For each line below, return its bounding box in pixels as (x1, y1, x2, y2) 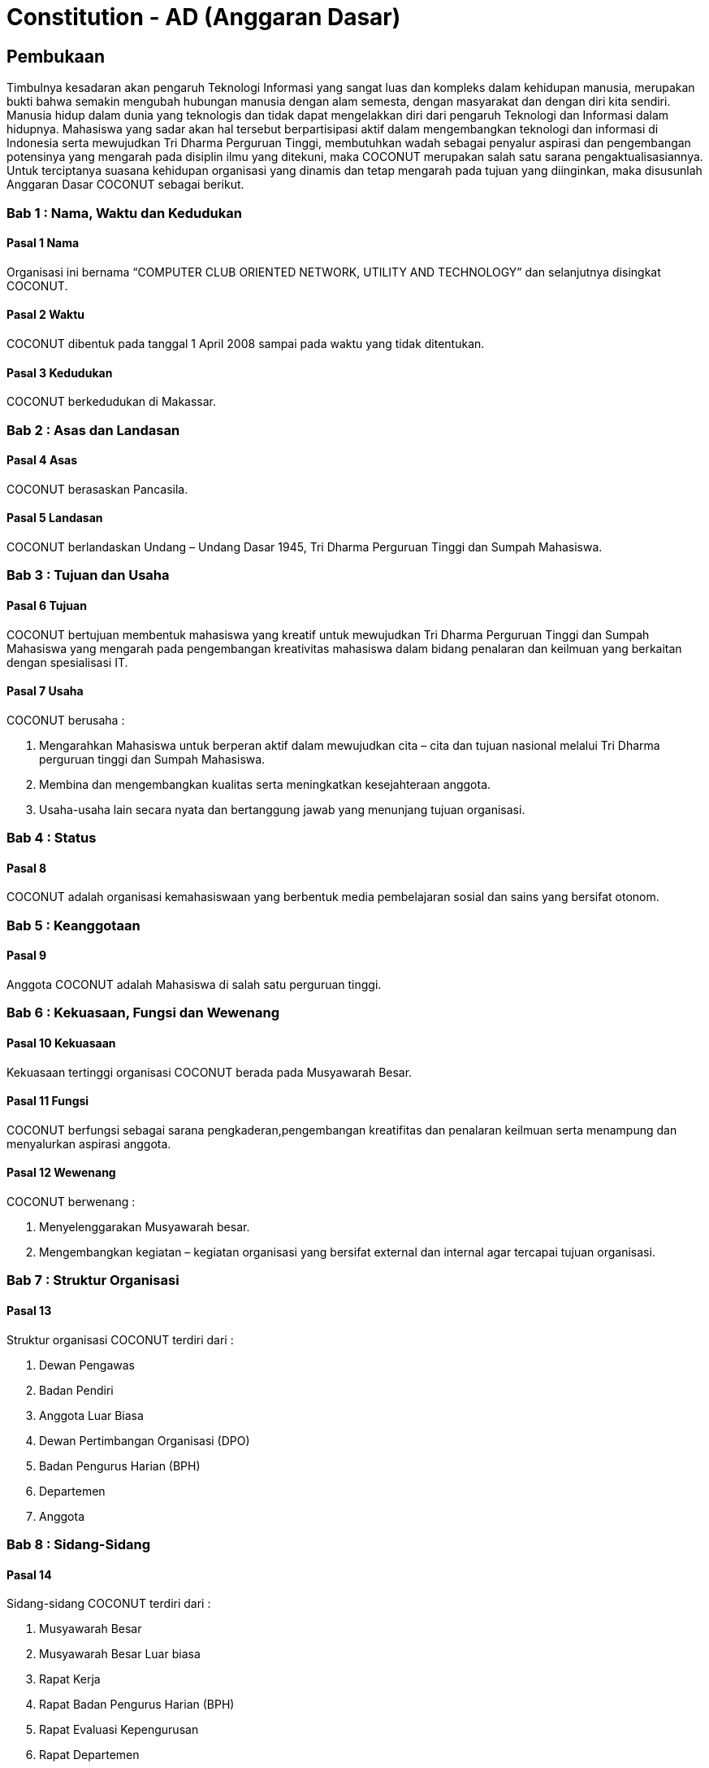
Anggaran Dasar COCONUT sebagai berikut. (6, 177, 244, 192)
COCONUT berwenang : (6, 1195, 136, 1209)
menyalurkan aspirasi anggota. (6, 1136, 171, 1151)
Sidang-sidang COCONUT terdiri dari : (6, 1596, 211, 1611)
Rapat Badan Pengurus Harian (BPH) (39, 1697, 235, 1712)
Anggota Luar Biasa (39, 1408, 144, 1422)
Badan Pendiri (39, 1383, 114, 1397)
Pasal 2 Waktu (6, 307, 85, 322)
